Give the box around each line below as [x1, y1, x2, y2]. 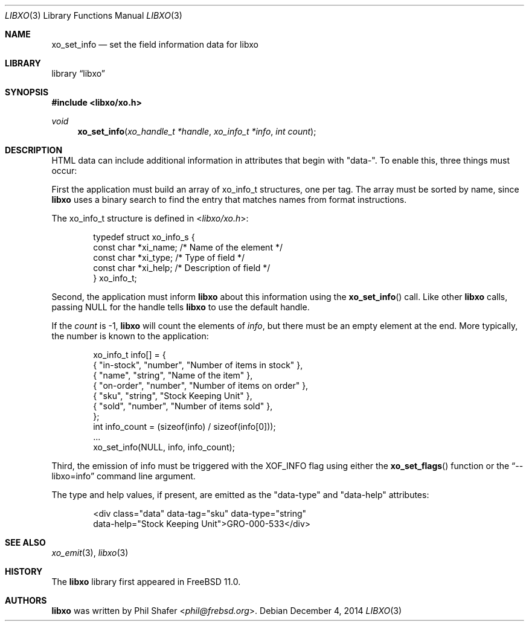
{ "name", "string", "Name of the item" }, [93, 370, 253, 380]
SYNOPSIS [5, 87, 49, 97]
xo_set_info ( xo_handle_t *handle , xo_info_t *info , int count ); [77, 126, 316, 136]
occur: [51, 165, 77, 176]
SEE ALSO [5, 537, 46, 548]
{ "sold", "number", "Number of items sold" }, [93, 401, 273, 411]
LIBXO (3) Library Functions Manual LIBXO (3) [5, 10, 182, 21]
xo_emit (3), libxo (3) [51, 548, 129, 558]
